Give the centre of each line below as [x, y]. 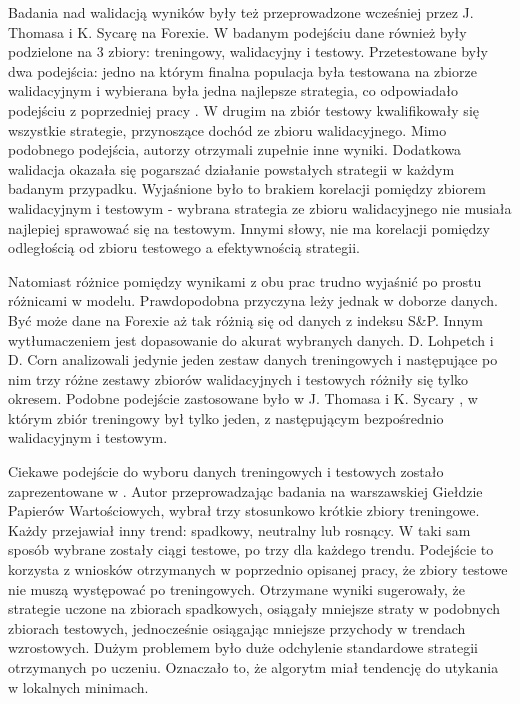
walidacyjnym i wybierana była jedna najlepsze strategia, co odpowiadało [233, 90]
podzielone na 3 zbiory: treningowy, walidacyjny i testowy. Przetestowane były [248, 51]
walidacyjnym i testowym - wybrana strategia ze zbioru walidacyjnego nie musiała [260, 207]
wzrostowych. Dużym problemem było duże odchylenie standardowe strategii [243, 647]
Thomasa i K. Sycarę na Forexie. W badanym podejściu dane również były [237, 31]
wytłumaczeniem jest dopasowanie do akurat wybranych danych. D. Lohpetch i [251, 339]
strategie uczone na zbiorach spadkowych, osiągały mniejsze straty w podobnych [254, 608]
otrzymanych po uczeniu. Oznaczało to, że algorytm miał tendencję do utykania [253, 667]
